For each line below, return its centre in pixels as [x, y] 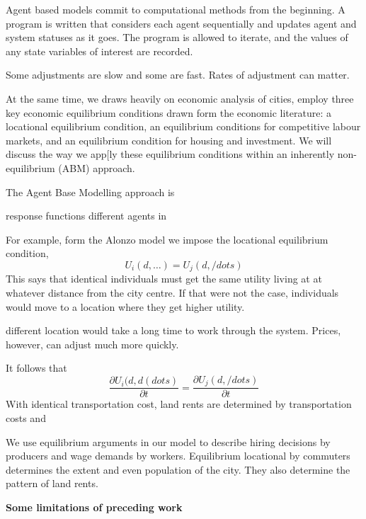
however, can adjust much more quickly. [92, 344]
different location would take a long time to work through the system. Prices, [173, 330]
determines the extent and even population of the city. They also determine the [178, 469]
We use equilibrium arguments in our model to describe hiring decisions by [168, 441]
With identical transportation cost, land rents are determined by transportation [179, 404]
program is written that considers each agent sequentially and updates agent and [181, 23]
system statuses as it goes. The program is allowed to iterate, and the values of [177, 37]
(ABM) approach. [97, 167]
